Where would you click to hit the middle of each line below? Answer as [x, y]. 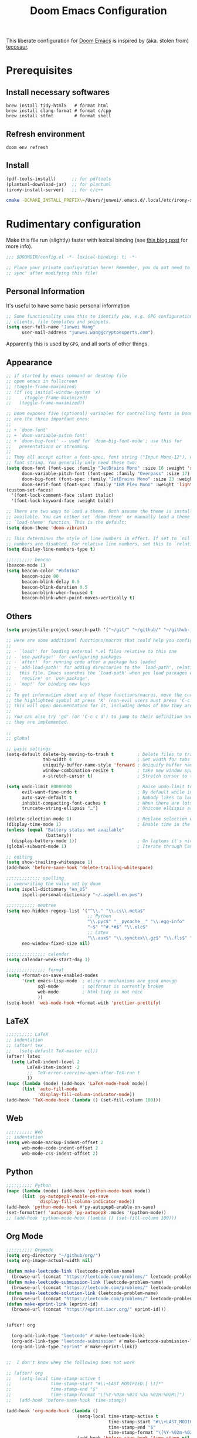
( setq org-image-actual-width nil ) [50, 1261]
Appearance [29, 362]
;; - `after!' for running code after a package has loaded [81, 662]
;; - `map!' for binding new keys [48, 684]
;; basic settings [28, 749]
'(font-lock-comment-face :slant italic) [63, 496]
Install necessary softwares [58, 92]
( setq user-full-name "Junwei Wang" [51, 327]
